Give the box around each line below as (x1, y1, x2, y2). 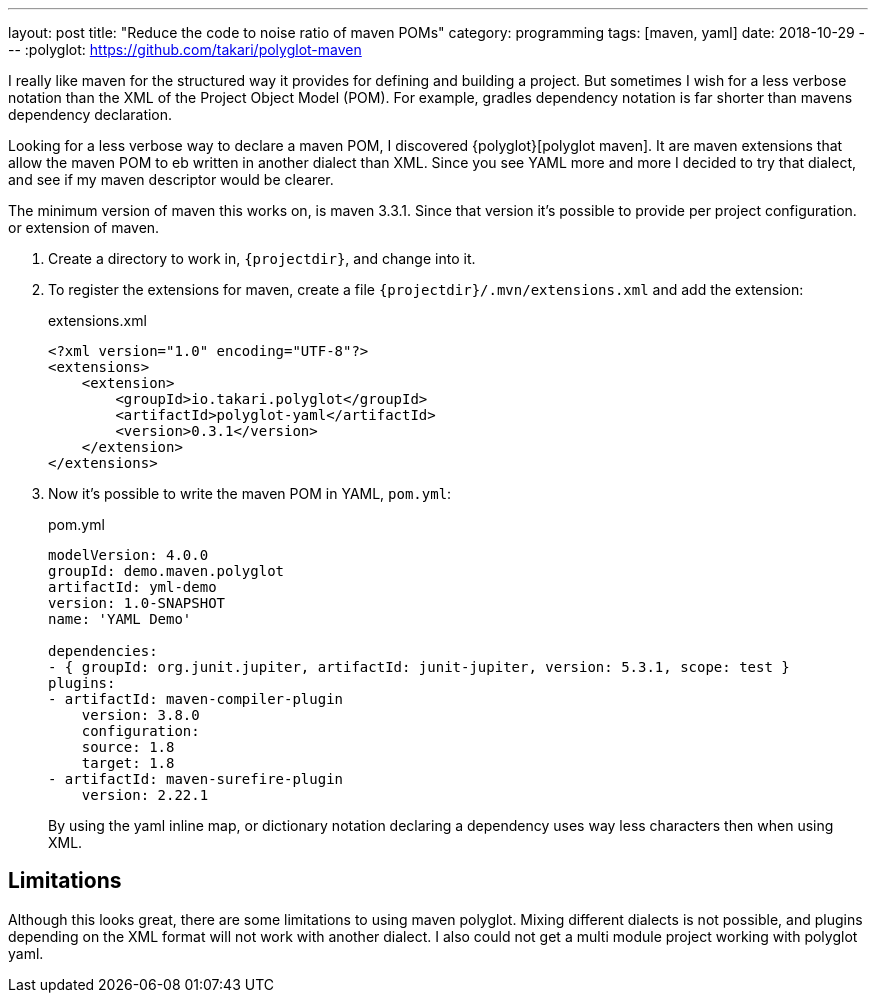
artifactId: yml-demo (48, 579, 217, 595)
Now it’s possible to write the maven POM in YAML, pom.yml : (48, 485, 452, 502)
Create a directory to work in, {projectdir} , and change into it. (48, 250, 476, 267)
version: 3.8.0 (81, 707, 200, 723)
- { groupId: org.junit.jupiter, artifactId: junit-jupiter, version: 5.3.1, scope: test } (48, 659, 790, 675)
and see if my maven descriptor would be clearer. (8, 171, 334, 188)
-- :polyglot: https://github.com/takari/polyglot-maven (8, 41, 362, 58)
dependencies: (48, 643, 158, 659)
